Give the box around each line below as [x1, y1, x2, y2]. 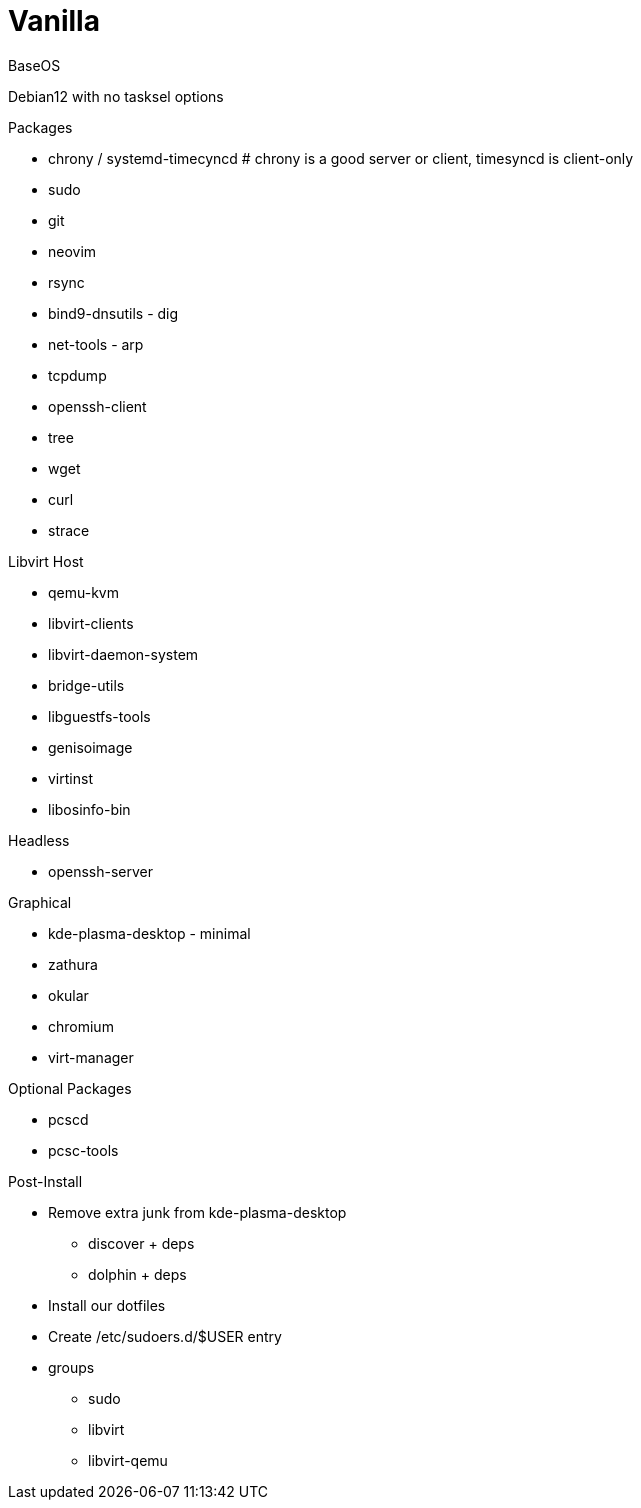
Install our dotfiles [48, 1296, 166, 1314]
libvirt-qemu [88, 1451, 168, 1469]
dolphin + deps [88, 1265, 187, 1283]
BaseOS [8, 56, 61, 74]
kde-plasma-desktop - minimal [48, 924, 251, 942]
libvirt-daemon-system [48, 645, 199, 663]
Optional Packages [8, 1079, 132, 1097]
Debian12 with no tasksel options [8, 87, 224, 105]
